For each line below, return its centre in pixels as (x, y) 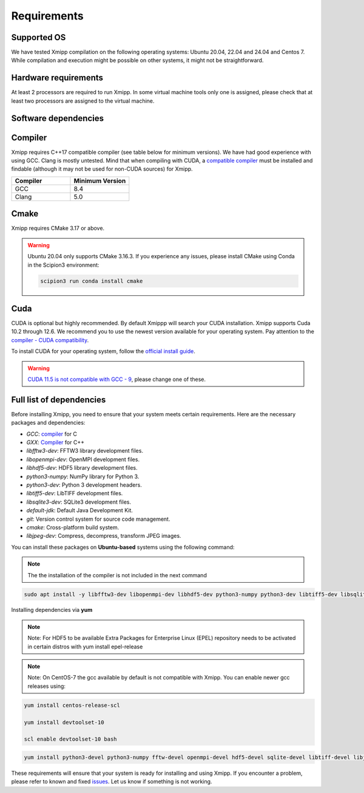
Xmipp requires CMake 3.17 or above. (58, 228)
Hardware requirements (57, 78)
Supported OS (39, 37)
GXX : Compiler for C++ (56, 442)
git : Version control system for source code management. (98, 519)
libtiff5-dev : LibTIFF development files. (75, 493)
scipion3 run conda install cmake (92, 281)
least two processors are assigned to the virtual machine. (83, 101)
